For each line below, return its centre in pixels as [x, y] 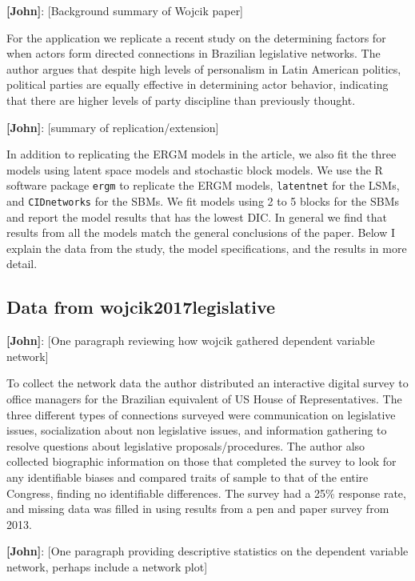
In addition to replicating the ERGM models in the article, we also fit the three [202, 154]
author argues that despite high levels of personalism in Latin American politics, [204, 68]
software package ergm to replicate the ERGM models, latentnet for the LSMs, [203, 185]
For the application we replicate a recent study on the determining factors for [196, 37]
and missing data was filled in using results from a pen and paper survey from [198, 509]
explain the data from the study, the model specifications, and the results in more [207, 248]
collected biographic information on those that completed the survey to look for [202, 461]
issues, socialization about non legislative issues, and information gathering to [197, 430]
